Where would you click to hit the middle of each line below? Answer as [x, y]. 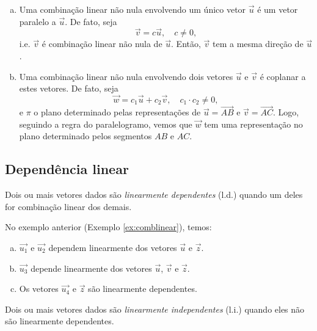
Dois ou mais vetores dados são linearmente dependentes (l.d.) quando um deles [154, 195]
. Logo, [286, 112]
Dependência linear [67, 169]
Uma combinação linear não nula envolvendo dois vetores [126, 76]
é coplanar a [283, 76]
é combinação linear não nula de [102, 44]
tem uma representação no [253, 124]
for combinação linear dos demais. [68, 206]
